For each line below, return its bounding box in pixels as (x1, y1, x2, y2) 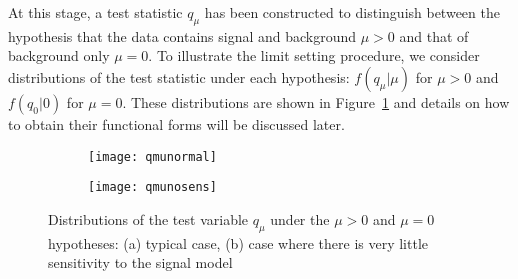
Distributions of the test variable (48, 208, 249, 229)
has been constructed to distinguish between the (204, 2, 500, 22)
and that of (399, 25, 469, 46)
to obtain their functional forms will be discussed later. (8, 113, 345, 134)
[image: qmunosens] (88, 180, 217, 195)
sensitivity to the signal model (48, 252, 233, 273)
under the (270, 208, 330, 229)
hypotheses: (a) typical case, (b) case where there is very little (48, 232, 429, 253)
